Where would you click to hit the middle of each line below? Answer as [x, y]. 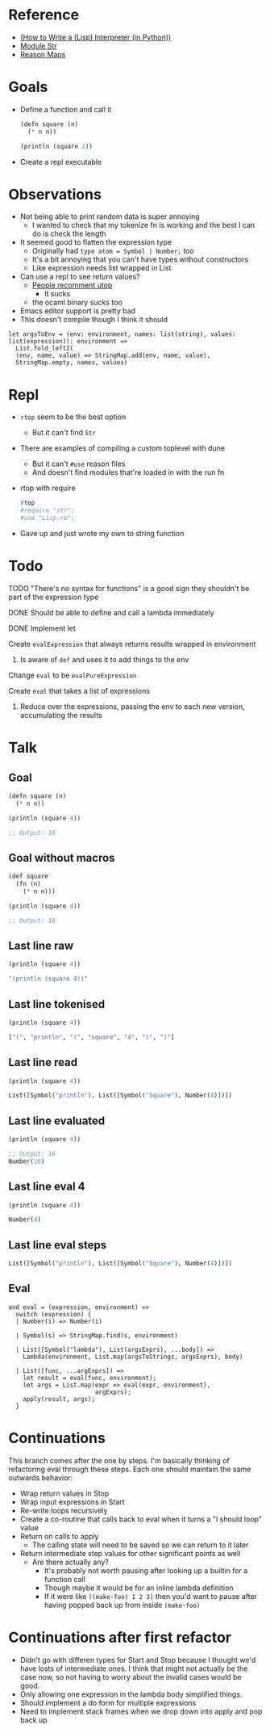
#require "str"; [47, 510]
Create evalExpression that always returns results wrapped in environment [132, 644]
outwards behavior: [41, 1477]
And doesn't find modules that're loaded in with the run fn [128, 472]
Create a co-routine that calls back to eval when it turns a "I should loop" [141, 1519]
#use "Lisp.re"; [47, 518]
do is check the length [69, 234]
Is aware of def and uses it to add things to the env [104, 659]
